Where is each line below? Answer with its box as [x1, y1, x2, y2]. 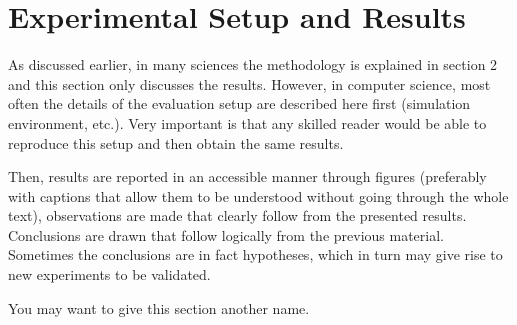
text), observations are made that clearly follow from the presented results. [8, 205, 467, 226]
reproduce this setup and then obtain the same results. [8, 132, 344, 153]
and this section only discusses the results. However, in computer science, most [8, 73, 491, 94]
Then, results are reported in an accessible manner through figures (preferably [8, 166, 487, 187]
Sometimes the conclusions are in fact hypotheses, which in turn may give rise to [8, 244, 503, 265]
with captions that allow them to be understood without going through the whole [8, 185, 509, 206]
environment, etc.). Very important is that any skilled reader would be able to [8, 112, 487, 133]
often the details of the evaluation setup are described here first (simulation [8, 93, 471, 114]
